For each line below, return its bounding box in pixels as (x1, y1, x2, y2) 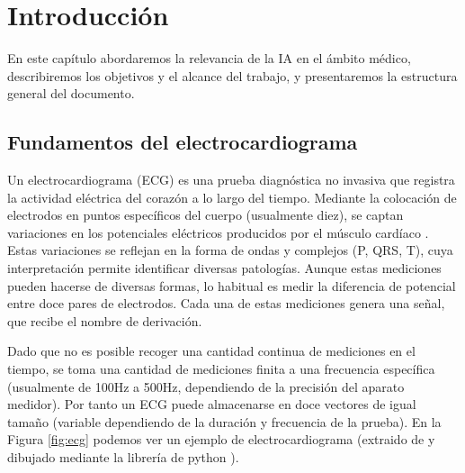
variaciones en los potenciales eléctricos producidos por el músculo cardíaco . (7, 223, 429, 241)
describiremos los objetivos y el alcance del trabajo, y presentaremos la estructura (7, 66, 458, 85)
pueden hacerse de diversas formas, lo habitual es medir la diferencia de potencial (7, 276, 456, 295)
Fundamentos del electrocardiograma (7, 128, 358, 156)
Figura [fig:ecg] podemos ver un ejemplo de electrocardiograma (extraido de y (7, 430, 435, 449)
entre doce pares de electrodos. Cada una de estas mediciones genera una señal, (7, 294, 445, 313)
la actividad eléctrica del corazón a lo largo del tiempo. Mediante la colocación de (7, 187, 457, 206)
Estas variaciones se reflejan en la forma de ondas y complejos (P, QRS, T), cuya (7, 241, 453, 259)
